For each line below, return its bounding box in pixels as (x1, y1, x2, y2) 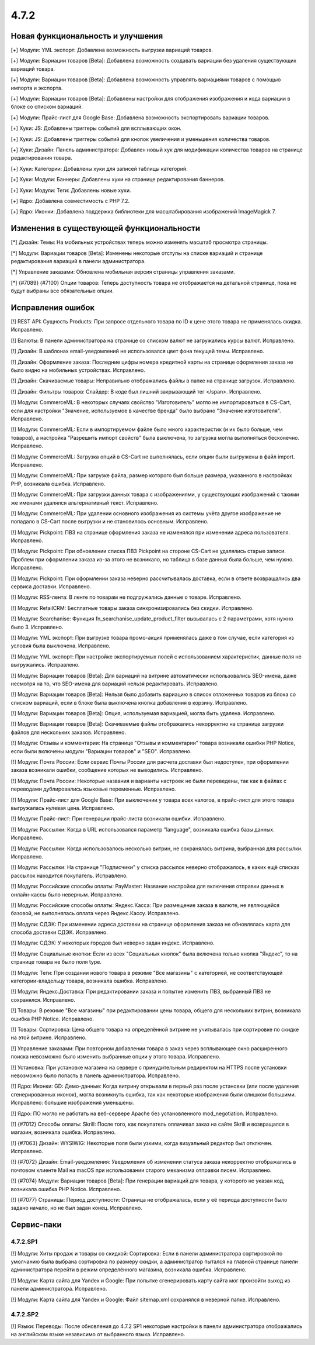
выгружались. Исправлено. (10, 661, 80, 668)
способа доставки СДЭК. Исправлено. (10, 929, 108, 936)
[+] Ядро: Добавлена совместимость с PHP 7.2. (10, 197, 130, 204)
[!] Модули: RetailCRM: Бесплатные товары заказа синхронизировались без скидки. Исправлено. (10, 604, 254, 611)
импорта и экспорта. (10, 84, 63, 91)
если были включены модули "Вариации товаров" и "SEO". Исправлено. (10, 747, 192, 754)
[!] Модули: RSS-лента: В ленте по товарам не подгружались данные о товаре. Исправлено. (10, 594, 242, 601)
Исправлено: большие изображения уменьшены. (10, 1099, 134, 1106)
